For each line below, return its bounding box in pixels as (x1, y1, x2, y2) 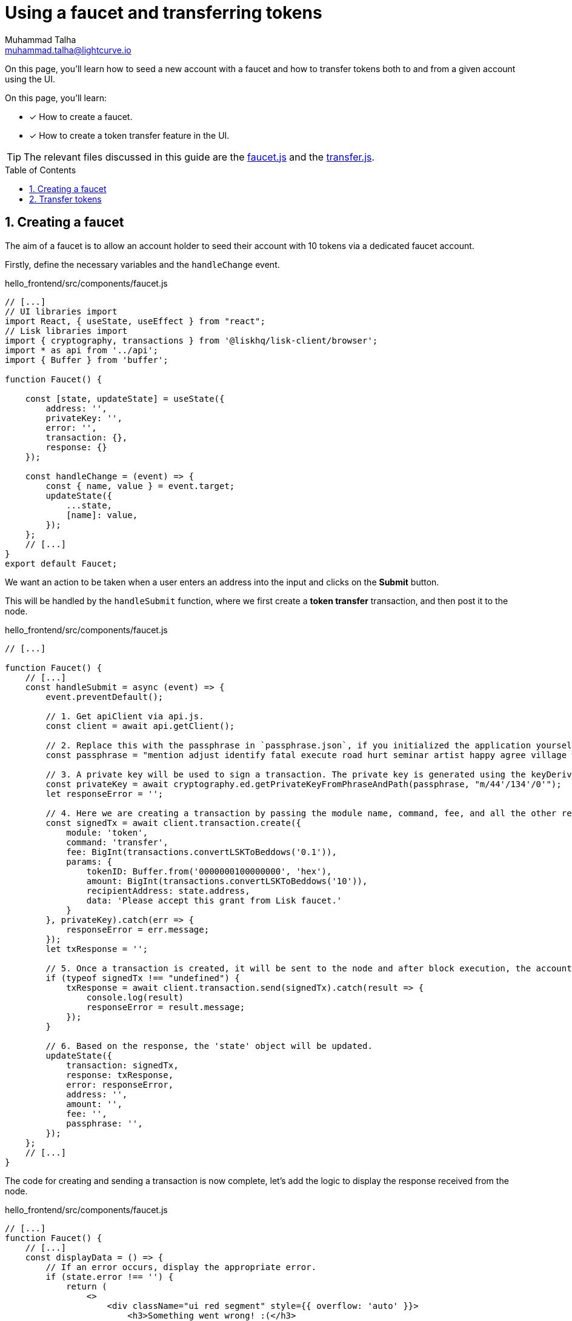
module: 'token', (66, 827, 148, 837)
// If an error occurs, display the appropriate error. (45, 1262, 317, 1272)
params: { (66, 856, 113, 867)
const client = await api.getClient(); (45, 720, 235, 731)
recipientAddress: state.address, (86, 885, 250, 896)
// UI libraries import (5, 306, 118, 316)
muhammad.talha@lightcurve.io (5, 44, 131, 55)
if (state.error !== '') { (45, 1271, 174, 1282)
